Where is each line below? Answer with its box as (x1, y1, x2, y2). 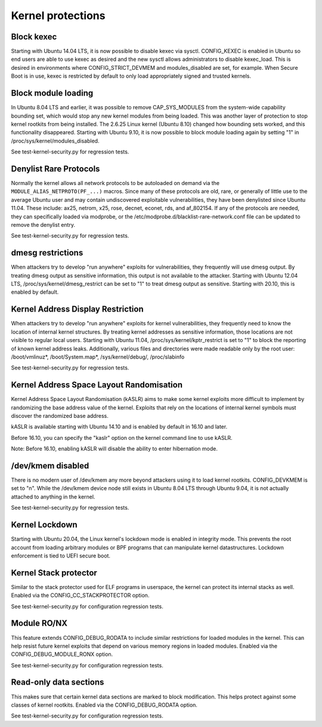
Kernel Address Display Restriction (11, 304, 144, 315)
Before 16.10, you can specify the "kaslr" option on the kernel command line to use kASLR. (11, 434, 233, 441)
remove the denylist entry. (11, 221, 76, 228)
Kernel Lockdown (11, 520, 78, 530)
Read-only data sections (11, 677, 104, 688)
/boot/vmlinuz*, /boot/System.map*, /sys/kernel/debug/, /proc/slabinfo (11, 353, 185, 361)
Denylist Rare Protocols (11, 164, 100, 174)
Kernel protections (11, 9, 106, 22)
